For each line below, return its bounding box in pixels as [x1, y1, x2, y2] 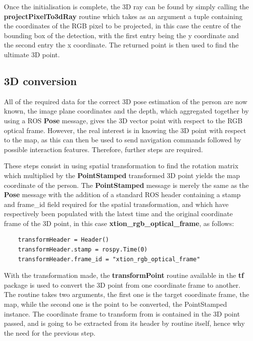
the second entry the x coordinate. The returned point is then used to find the [4, 40, 239, 50]
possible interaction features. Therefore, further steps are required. [4, 144, 203, 154]
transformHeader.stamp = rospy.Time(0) [18, 246, 148, 253]
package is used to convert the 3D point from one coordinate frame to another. [4, 279, 241, 290]
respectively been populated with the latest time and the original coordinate [4, 208, 233, 219]
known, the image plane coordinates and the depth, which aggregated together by [4, 106, 249, 116]
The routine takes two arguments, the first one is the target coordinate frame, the [4, 289, 250, 299]
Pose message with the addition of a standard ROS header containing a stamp [4, 189, 241, 200]
